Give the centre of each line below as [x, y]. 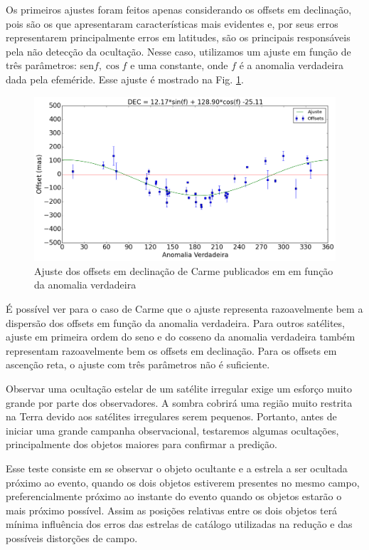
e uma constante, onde [179, 65]
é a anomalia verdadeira [291, 65]
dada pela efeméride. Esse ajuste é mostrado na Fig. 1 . [125, 79]
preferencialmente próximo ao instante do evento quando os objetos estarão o [174, 496]
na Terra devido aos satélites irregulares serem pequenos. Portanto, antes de [171, 416]
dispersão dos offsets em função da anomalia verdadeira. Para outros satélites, [175, 322]
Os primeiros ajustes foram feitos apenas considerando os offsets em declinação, [179, 9]
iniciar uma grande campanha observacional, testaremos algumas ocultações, [172, 430]
